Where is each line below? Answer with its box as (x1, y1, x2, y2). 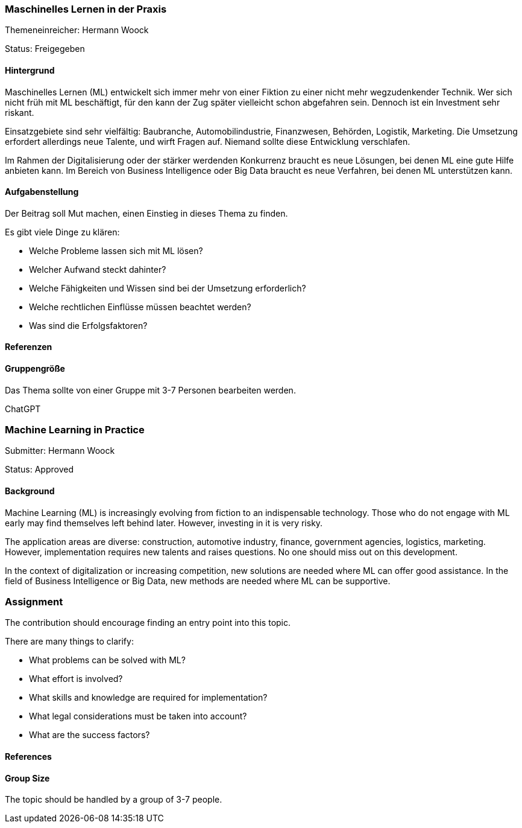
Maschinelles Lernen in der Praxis (5, 3, 167, 15)
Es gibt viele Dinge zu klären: (5, 226, 120, 237)
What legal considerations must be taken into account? (29, 711, 247, 722)
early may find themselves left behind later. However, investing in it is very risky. (5, 517, 323, 528)
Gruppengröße (5, 363, 65, 374)
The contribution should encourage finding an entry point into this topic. (5, 617, 291, 628)
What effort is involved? (29, 674, 123, 684)
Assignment (5, 595, 63, 608)
